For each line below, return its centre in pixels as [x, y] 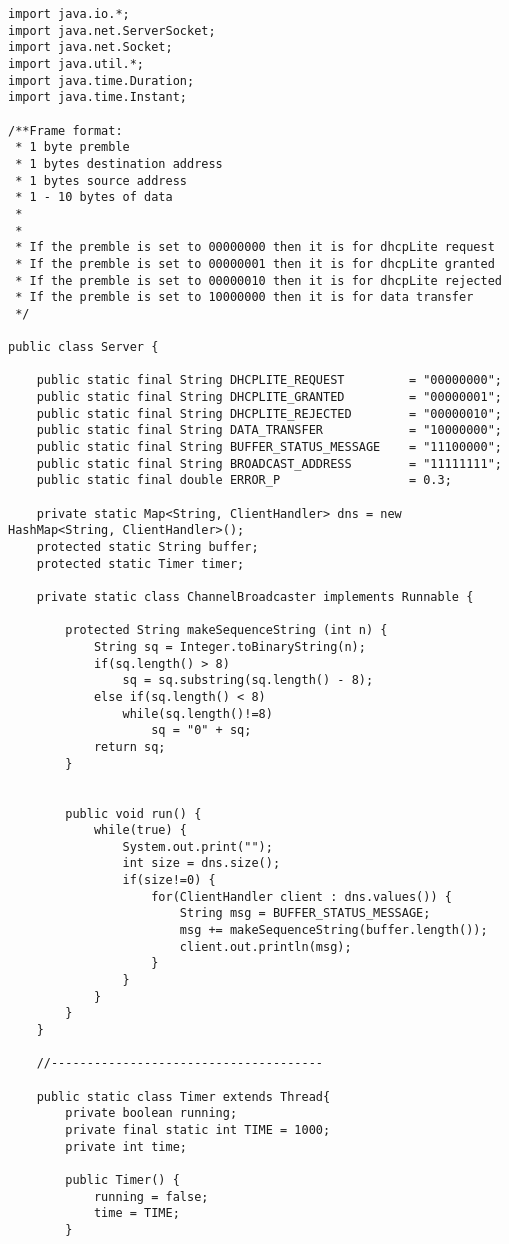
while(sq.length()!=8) [197, 713]
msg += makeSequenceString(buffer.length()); [333, 930]
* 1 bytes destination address [119, 163]
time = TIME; [136, 1213]
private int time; [126, 1146]
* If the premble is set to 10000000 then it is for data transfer [244, 297]
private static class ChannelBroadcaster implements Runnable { [255, 596]
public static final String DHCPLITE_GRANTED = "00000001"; [269, 397]
